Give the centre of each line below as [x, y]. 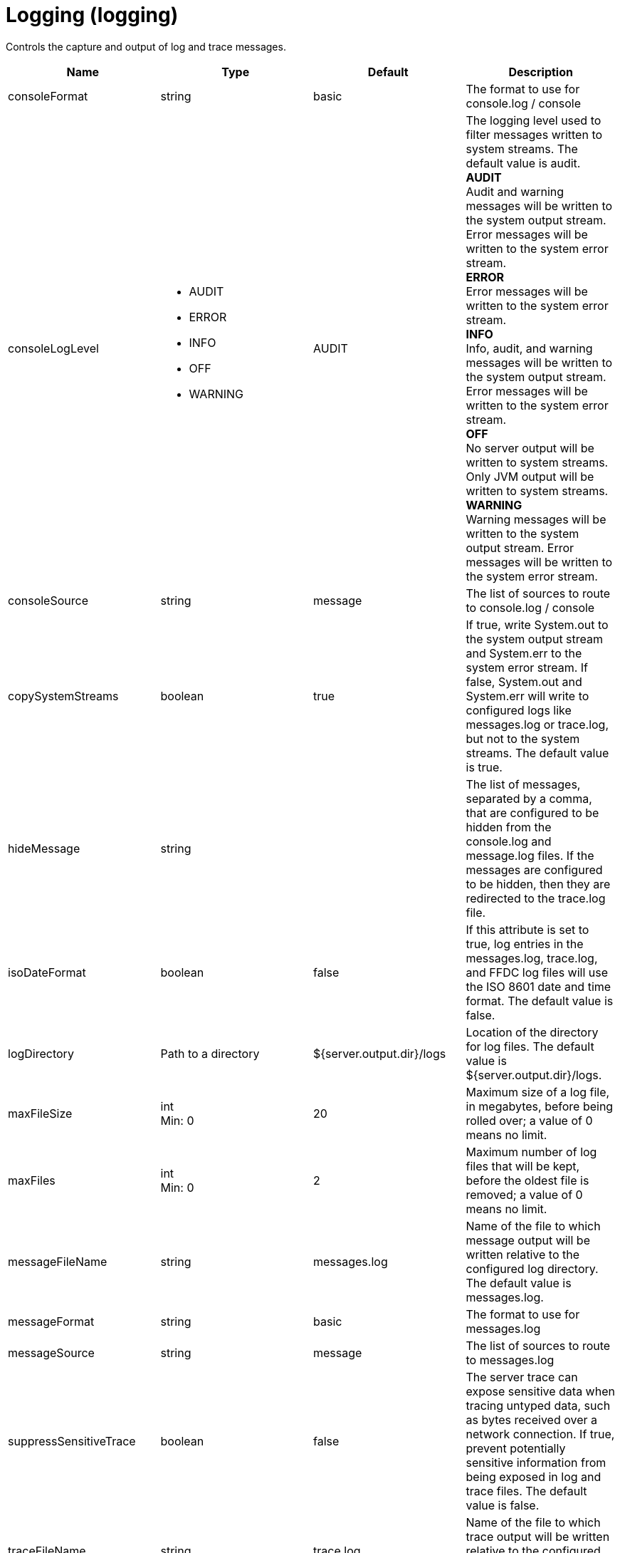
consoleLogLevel [53, 348]
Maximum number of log [531, 1152]
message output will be [528, 1240]
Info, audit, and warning [529, 348]
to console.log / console [530, 607]
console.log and [509, 841]
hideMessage [44, 848]
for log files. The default [530, 1046]
